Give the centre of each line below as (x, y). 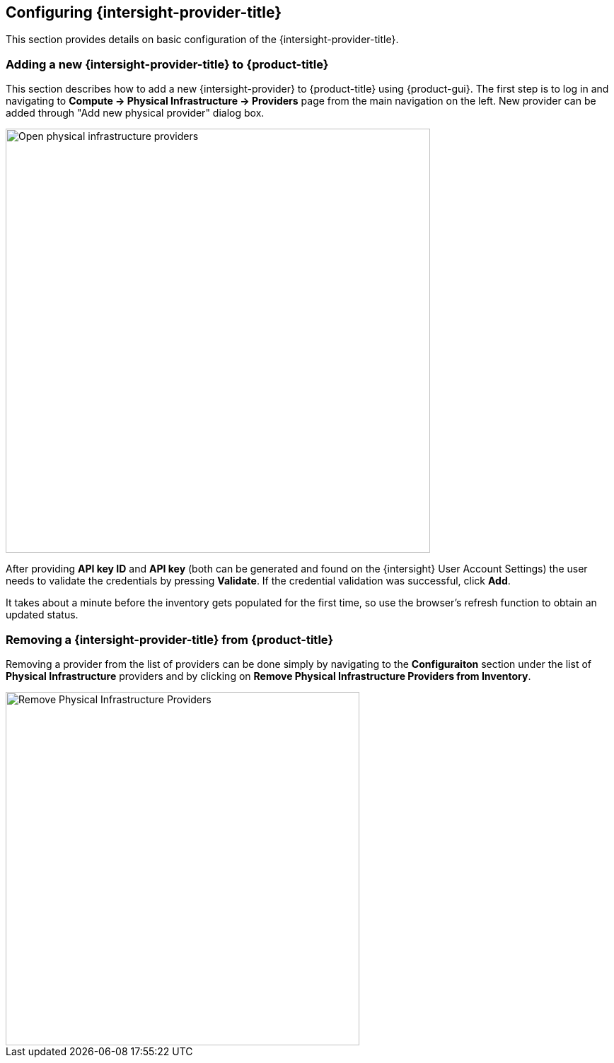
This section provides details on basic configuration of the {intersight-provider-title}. (202, 40)
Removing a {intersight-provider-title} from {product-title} (170, 639)
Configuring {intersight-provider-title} (144, 12)
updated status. (42, 615)
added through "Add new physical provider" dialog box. (135, 113)
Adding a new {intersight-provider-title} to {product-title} (167, 64)
